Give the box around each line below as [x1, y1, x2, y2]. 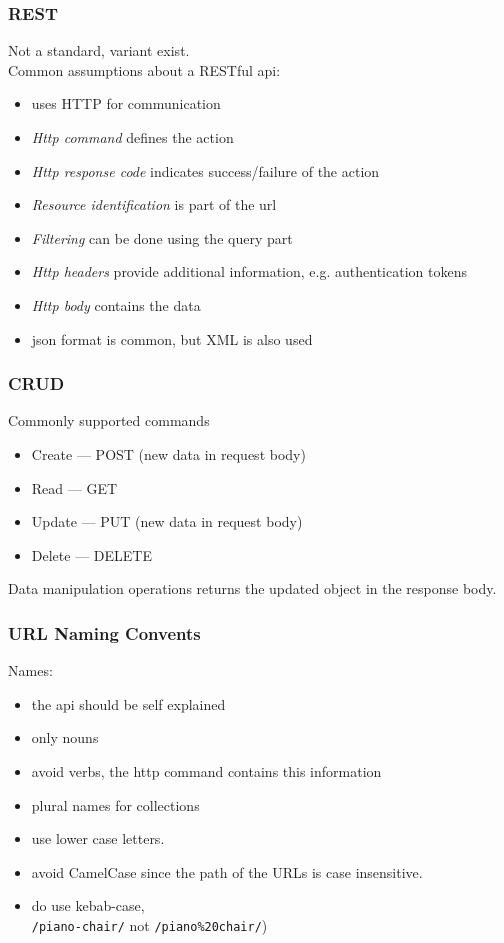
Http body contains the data [31, 294, 201, 315]
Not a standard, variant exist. [8, 40, 190, 61]
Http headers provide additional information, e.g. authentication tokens [31, 261, 467, 282]
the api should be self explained [31, 693, 226, 714]
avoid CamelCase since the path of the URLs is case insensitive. [31, 861, 423, 882]
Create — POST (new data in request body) [31, 443, 306, 464]
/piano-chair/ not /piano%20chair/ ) [31, 914, 268, 935]
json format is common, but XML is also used [31, 328, 313, 349]
